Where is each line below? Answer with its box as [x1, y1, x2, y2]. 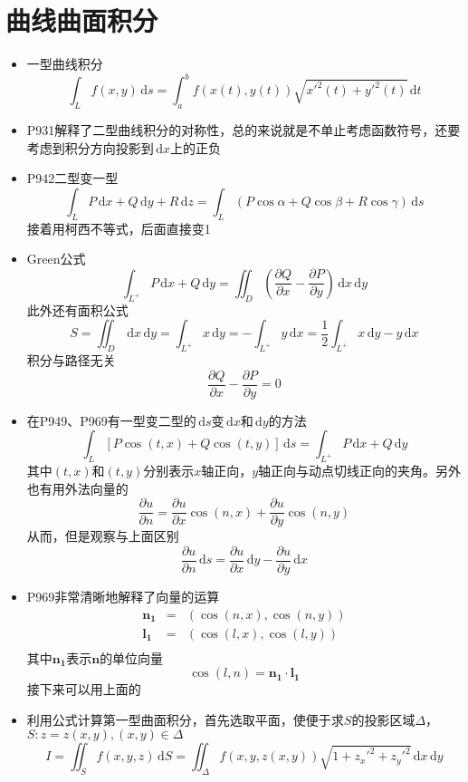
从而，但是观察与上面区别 [26, 526, 179, 545]
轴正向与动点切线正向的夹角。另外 [258, 461, 462, 480]
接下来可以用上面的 [26, 680, 141, 699]
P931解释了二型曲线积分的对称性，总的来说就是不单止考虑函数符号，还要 [26, 121, 461, 140]
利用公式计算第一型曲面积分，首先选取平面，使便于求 [26, 710, 344, 729]
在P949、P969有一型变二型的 [26, 410, 196, 430]
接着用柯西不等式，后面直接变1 [26, 218, 211, 237]
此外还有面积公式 [26, 300, 129, 319]
